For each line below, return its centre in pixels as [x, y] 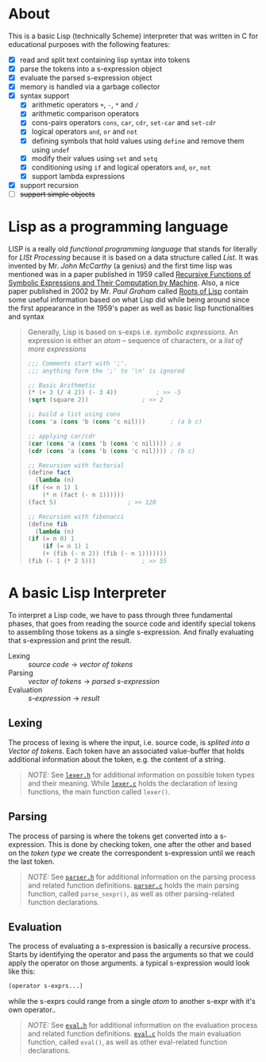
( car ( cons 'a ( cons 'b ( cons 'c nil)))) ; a [104, 443]
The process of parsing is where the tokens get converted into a [113, 836]
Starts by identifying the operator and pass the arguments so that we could [131, 955]
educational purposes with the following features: [89, 44]
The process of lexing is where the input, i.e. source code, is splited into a [129, 742]
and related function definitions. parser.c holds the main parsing [133, 885]
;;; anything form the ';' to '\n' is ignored [106, 371]
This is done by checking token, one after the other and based [150, 844]
